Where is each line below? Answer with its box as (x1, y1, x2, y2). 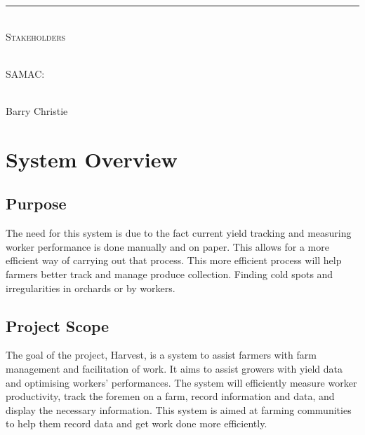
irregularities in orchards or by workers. (6, 280, 175, 295)
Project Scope (6, 315, 109, 336)
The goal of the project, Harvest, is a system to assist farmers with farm (6, 347, 317, 362)
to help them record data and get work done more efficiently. (6, 416, 267, 431)
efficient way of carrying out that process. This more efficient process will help (6, 253, 342, 268)
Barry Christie (6, 103, 68, 118)
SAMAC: (6, 66, 45, 81)
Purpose (6, 193, 67, 214)
